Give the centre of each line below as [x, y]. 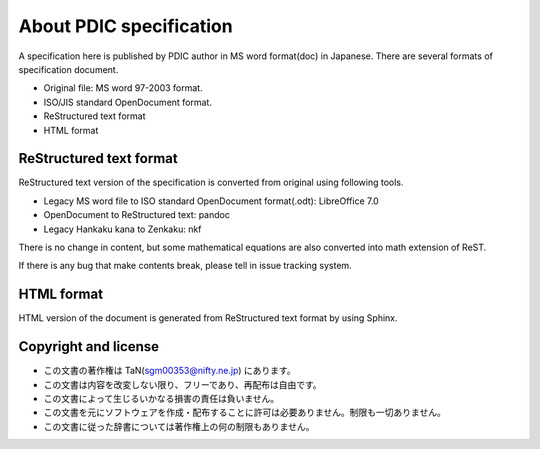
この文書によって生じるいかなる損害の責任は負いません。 [161, 398]
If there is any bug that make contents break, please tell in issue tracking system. [185, 266]
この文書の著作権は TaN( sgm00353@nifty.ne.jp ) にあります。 [169, 371]
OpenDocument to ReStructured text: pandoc [136, 215]
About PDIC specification [126, 26]
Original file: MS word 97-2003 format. [123, 88]
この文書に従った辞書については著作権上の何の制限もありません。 [179, 426]
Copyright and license [89, 346]
